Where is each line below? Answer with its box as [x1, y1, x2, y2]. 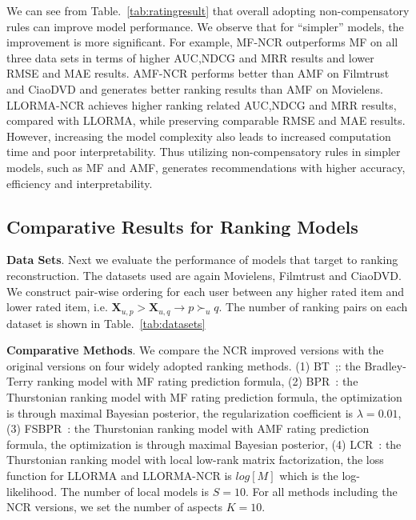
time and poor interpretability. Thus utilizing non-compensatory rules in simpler [6, 143, 401, 160]
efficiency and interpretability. [6, 174, 153, 191]
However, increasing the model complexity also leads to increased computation [6, 127, 391, 144]
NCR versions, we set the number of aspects [6, 498, 223, 515]
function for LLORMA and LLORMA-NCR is [6, 466, 232, 483]
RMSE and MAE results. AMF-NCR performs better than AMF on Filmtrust [6, 65, 390, 82]
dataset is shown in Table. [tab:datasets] [6, 314, 206, 331]
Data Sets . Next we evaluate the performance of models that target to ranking [6, 251, 398, 268]
